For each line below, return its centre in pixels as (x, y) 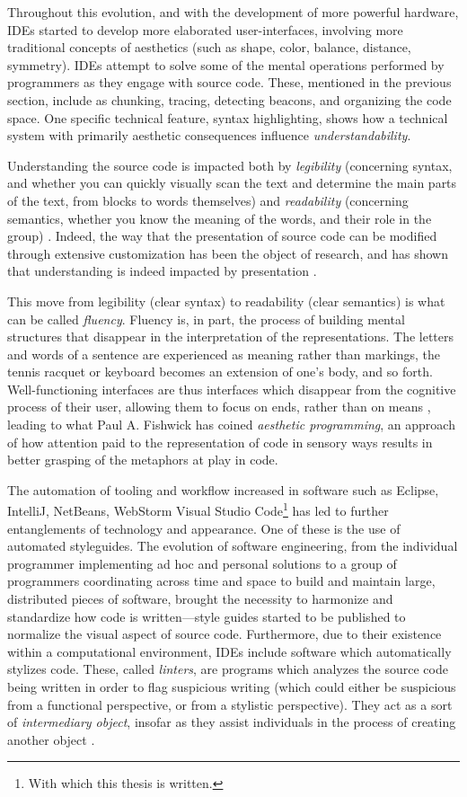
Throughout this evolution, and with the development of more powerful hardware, (233, 12)
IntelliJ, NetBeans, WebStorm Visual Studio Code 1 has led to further (198, 509)
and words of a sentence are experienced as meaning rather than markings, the (224, 354)
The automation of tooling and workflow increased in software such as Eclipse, (223, 489)
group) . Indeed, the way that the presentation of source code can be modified (222, 236)
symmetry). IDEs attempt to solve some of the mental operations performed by (226, 64)
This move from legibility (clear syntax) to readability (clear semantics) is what (226, 301)
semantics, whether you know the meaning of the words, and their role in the (220, 218)
